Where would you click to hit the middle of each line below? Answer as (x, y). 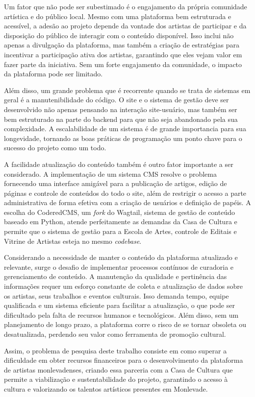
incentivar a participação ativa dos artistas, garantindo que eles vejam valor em (123, 54)
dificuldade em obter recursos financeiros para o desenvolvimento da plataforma (124, 360)
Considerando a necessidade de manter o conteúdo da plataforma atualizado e (121, 257)
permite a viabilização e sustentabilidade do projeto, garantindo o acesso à (116, 379)
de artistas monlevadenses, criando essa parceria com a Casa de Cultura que (118, 369)
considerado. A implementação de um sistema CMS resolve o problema (110, 174)
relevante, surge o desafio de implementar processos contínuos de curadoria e (119, 267)
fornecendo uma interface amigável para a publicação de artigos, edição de (115, 183)
